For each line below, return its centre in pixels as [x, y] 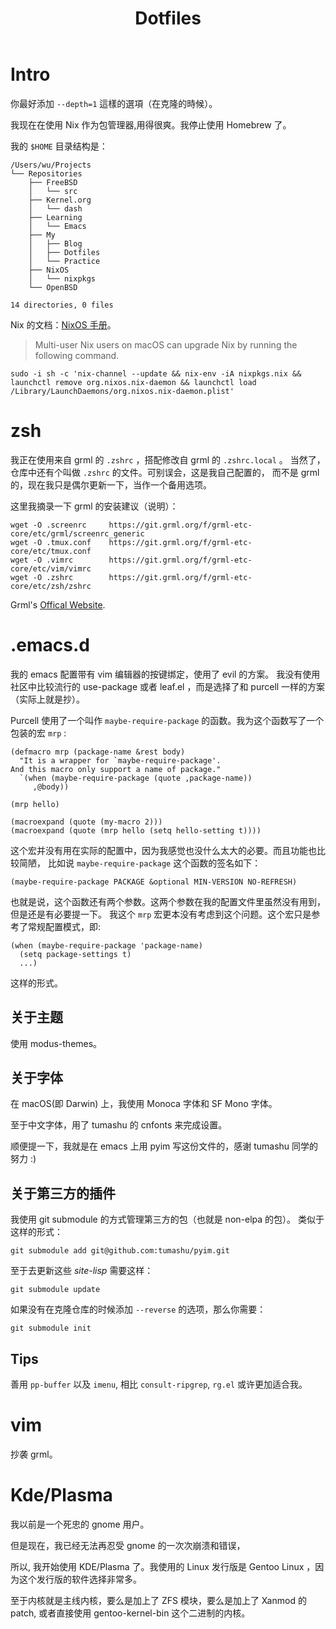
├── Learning [55, 217]
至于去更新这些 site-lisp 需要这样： [82, 1271]
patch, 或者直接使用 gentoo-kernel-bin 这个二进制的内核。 [130, 1613]
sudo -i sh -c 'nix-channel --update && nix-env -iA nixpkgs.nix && [156, 373]
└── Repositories [46, 173]
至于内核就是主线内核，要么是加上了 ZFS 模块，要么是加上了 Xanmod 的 [158, 1600]
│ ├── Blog [55, 243]
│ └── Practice [64, 261]
